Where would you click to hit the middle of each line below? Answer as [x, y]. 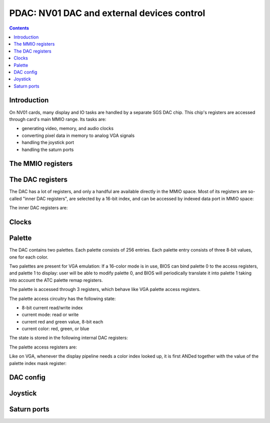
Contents [19, 28]
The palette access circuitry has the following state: [62, 298]
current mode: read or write [50, 314]
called [15, 198]
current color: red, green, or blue [55, 329]
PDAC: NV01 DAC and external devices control [107, 13]
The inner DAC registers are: [38, 208]
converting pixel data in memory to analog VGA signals [78, 135]
